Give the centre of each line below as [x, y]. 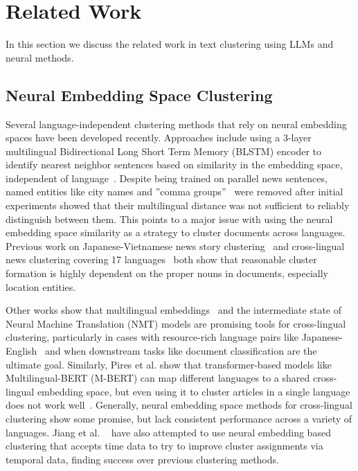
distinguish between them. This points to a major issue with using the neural [169, 219]
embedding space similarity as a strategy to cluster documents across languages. [176, 232]
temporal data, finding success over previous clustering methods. [142, 459]
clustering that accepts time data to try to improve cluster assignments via [164, 446]
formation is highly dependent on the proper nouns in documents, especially [167, 273]
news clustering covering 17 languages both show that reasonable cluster [161, 259]
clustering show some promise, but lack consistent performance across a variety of [179, 418]
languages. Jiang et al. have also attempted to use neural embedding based [168, 432]
